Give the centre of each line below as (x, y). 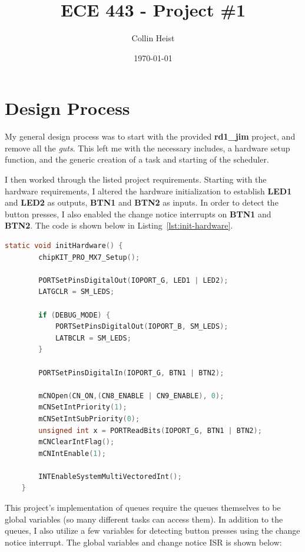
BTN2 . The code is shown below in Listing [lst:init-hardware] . (119, 225)
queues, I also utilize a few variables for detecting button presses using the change (152, 530)
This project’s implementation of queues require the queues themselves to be (143, 508)
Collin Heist (153, 38)
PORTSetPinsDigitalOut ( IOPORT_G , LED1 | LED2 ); (133, 280)
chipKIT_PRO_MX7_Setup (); (89, 257)
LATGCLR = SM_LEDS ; (77, 292)
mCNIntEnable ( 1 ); (72, 453)
